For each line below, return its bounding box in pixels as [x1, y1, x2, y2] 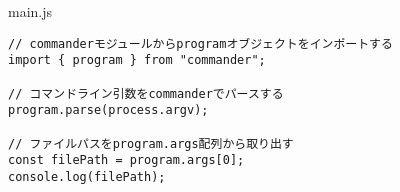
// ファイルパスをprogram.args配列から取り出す [8, 136, 294, 151]
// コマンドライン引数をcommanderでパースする [8, 86, 284, 101]
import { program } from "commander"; [8, 53, 266, 68]
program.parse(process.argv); [8, 103, 209, 118]
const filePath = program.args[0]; [8, 153, 245, 168]
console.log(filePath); [8, 169, 166, 184]
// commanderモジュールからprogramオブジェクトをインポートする [8, 36, 393, 51]
